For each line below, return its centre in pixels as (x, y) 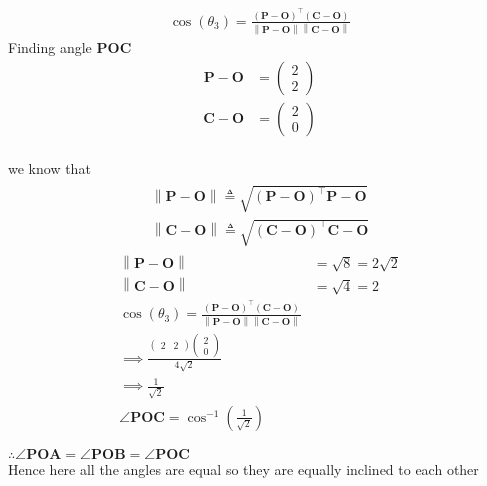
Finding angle (50, 47)
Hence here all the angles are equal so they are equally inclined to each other (243, 468)
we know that (49, 168)
